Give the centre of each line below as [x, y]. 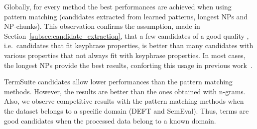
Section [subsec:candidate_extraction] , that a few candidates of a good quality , [127, 35]
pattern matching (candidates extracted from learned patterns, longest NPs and [126, 16]
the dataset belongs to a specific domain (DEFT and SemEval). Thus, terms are [127, 110]
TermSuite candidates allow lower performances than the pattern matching [118, 82]
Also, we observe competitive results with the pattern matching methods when [124, 101]
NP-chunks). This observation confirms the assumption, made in [102, 26]
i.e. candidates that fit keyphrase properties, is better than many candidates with [129, 45]
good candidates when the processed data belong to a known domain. [110, 120]
